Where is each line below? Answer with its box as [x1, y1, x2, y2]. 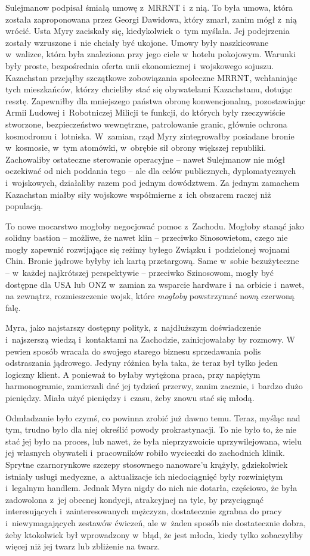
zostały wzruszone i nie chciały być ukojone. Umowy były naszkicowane [5, 36, 269, 48]
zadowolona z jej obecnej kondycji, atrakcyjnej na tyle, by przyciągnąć [5, 493, 263, 505]
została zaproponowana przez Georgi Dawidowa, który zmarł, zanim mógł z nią [5, 13, 297, 25]
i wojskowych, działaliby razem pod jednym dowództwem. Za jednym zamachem [5, 176, 300, 188]
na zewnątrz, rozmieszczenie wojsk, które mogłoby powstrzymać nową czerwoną [5, 290, 294, 302]
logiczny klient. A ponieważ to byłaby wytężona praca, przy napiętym [5, 368, 261, 380]
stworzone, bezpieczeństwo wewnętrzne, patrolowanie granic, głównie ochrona [5, 117, 287, 130]
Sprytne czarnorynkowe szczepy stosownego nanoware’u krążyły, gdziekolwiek [5, 458, 288, 470]
